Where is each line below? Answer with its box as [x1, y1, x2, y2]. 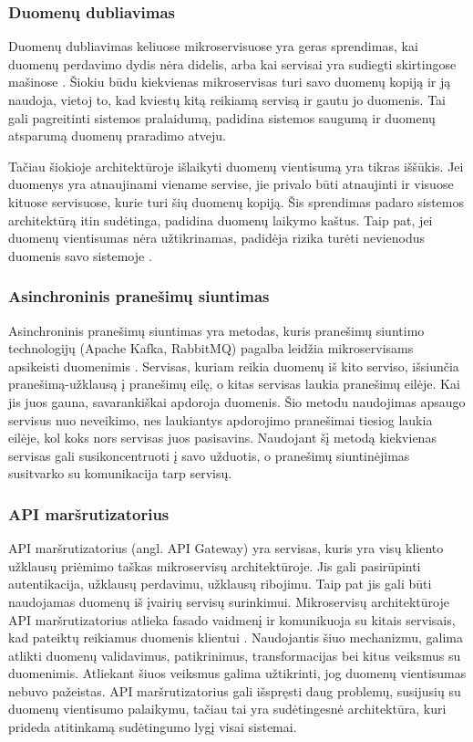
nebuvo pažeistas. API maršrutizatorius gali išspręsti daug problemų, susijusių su [8, 681, 461, 700]
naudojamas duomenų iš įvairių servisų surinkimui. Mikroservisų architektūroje [8, 591, 449, 611]
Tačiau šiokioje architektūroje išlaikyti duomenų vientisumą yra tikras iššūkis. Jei [8, 156, 464, 175]
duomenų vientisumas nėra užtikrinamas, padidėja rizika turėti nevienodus [8, 228, 426, 247]
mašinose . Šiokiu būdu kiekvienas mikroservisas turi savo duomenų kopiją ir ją [8, 72, 451, 91]
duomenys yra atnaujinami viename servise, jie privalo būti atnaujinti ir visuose [8, 174, 454, 193]
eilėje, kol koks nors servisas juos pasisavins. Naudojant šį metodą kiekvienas [8, 428, 437, 447]
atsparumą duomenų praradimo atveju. [8, 126, 227, 145]
